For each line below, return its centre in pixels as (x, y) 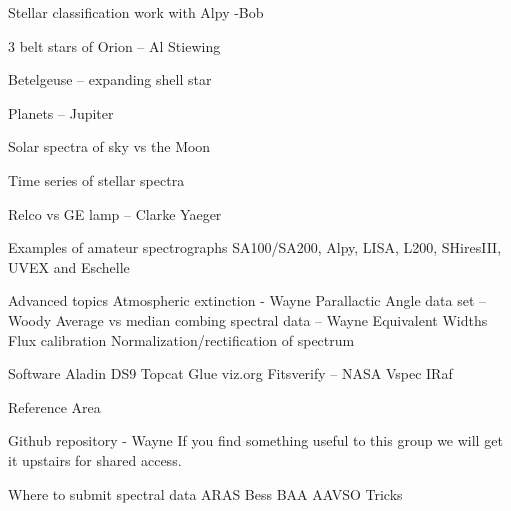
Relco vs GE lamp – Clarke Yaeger (115, 213)
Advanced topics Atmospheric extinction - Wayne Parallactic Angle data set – (247, 300)
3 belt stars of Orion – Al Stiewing (114, 45)
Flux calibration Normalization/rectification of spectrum (181, 339)
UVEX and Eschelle (69, 266)
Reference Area (54, 406)
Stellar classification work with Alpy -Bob (136, 12)
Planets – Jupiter (61, 112)
